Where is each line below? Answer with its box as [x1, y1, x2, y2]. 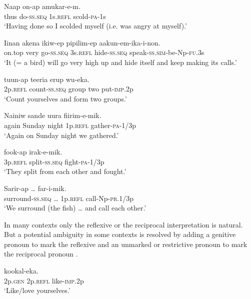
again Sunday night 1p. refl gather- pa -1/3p [4, 119, 136, 130]
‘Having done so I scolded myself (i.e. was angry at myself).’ [4, 20, 187, 31]
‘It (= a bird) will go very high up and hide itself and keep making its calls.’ [4, 56, 237, 67]
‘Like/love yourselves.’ [4, 285, 70, 295]
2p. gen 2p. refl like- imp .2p [4, 275, 84, 285]
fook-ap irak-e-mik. [4, 146, 62, 157]
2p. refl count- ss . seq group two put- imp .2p [4, 83, 133, 94]
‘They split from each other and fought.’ [4, 166, 126, 176]
